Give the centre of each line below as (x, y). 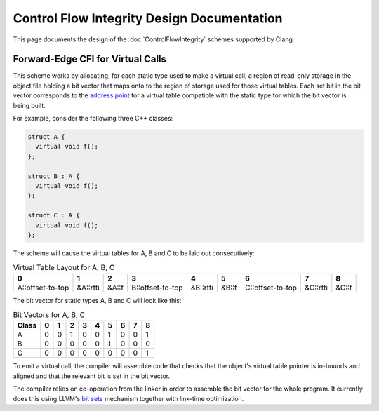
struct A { (46, 137)
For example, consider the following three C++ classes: (93, 119)
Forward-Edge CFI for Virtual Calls (90, 59)
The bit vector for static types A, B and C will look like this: (97, 300)
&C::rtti (316, 288)
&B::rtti (202, 288)
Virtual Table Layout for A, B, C (64, 268)
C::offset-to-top (271, 288)
